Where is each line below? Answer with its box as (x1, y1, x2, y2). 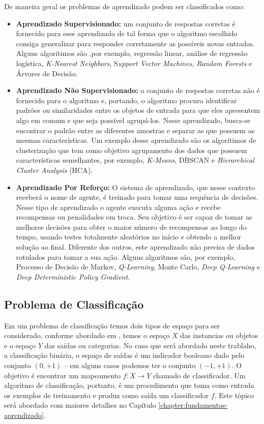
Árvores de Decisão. (16, 68, 78, 78)
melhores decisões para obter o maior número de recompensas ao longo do (16, 221, 247, 232)
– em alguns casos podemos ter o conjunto (64, 360, 196, 371)
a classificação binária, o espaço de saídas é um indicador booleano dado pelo (4, 350, 245, 360)
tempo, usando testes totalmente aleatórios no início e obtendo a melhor (16, 231, 241, 242)
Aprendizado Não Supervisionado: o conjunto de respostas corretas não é (16, 85, 260, 96)
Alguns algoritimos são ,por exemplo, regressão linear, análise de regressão (16, 48, 248, 58)
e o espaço (4, 340, 36, 350)
